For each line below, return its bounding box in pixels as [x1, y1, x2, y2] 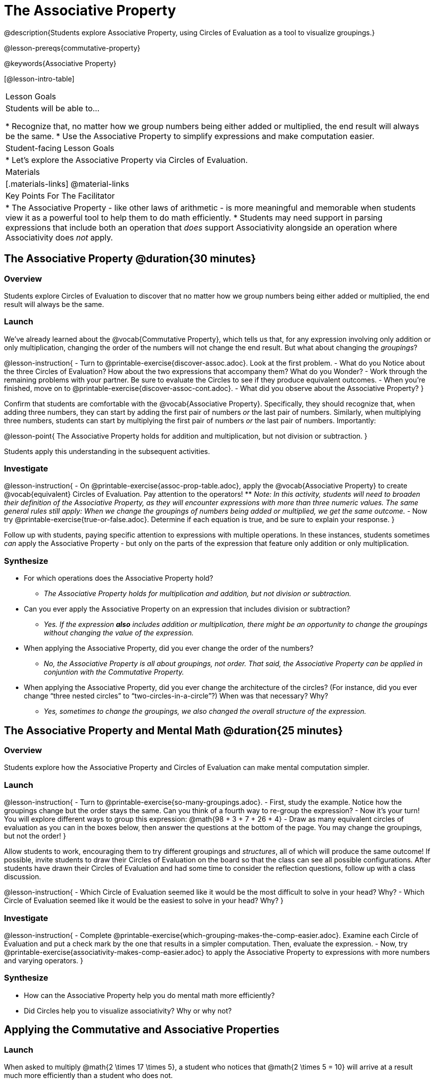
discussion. [4, 872, 41, 881]
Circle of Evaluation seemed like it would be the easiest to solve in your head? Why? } [4, 896, 284, 905]
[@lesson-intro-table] [4, 74, 74, 83]
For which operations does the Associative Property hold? [24, 574, 214, 583]
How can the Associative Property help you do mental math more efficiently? [24, 991, 275, 1000]
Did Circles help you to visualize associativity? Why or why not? [24, 1006, 232, 1015]
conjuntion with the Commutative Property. [44, 668, 184, 677]
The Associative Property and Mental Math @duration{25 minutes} [4, 724, 343, 737]
